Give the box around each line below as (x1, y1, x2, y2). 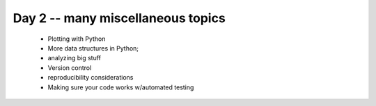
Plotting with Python (47, 35, 106, 43)
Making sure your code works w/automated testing (47, 83, 194, 91)
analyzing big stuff (47, 54, 101, 62)
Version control (47, 63, 92, 72)
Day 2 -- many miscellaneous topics (13, 10, 226, 26)
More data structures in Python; (47, 44, 139, 52)
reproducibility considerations (47, 73, 134, 82)
